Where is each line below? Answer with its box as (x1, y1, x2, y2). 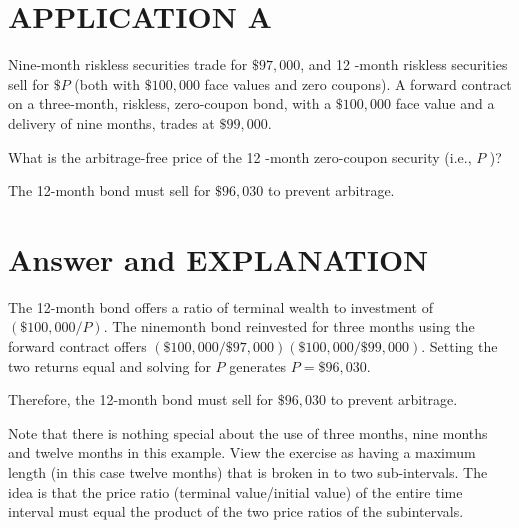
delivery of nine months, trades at (8, 112, 215, 133)
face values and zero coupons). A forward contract (204, 73, 512, 94)
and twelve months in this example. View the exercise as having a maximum (8, 442, 476, 463)
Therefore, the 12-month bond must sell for (8, 389, 274, 410)
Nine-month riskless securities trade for (8, 54, 248, 75)
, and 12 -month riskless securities (300, 54, 508, 75)
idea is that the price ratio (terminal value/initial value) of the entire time (8, 481, 463, 502)
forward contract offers (8, 336, 147, 356)
